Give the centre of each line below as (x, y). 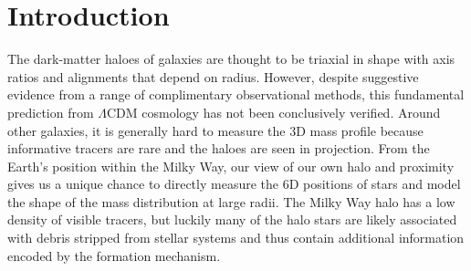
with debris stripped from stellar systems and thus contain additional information (236, 238)
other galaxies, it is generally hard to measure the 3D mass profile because (215, 130)
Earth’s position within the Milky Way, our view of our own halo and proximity (231, 166)
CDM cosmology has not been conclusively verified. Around (273, 112)
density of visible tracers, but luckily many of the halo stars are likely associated (232, 219)
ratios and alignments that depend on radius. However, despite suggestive (213, 76)
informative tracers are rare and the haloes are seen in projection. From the (219, 148)
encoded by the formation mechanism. (114, 255)
